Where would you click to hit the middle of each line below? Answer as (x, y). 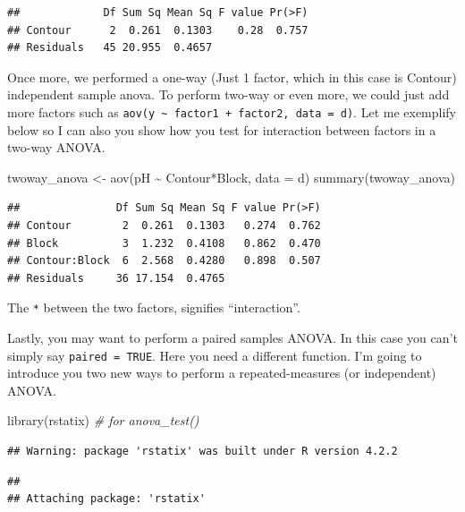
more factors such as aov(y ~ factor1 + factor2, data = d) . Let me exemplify (232, 111)
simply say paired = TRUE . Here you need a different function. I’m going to (215, 355)
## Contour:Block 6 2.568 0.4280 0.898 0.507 (164, 261)
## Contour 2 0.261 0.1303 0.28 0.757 (158, 30)
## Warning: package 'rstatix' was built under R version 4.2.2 (203, 452)
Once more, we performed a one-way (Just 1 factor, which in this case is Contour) (232, 77)
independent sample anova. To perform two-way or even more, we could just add (228, 94)
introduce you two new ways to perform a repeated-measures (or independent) (222, 373)
